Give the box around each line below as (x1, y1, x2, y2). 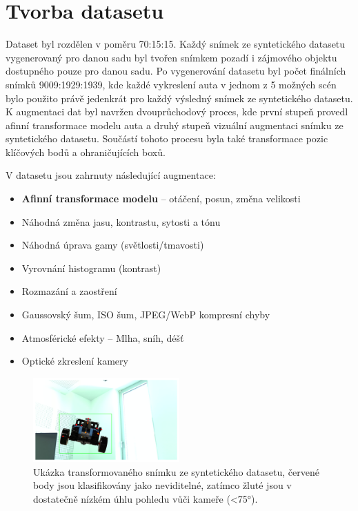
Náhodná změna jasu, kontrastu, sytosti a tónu (21, 214, 221, 229)
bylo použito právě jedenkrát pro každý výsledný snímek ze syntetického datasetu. (6, 90, 353, 105)
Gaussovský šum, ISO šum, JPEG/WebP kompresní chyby (21, 307, 270, 322)
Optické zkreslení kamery (21, 354, 128, 368)
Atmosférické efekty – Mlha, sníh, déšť (21, 330, 184, 345)
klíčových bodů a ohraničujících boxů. (6, 144, 166, 159)
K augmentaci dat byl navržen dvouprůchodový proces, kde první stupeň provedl (6, 104, 348, 119)
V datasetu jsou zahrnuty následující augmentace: (6, 168, 216, 182)
